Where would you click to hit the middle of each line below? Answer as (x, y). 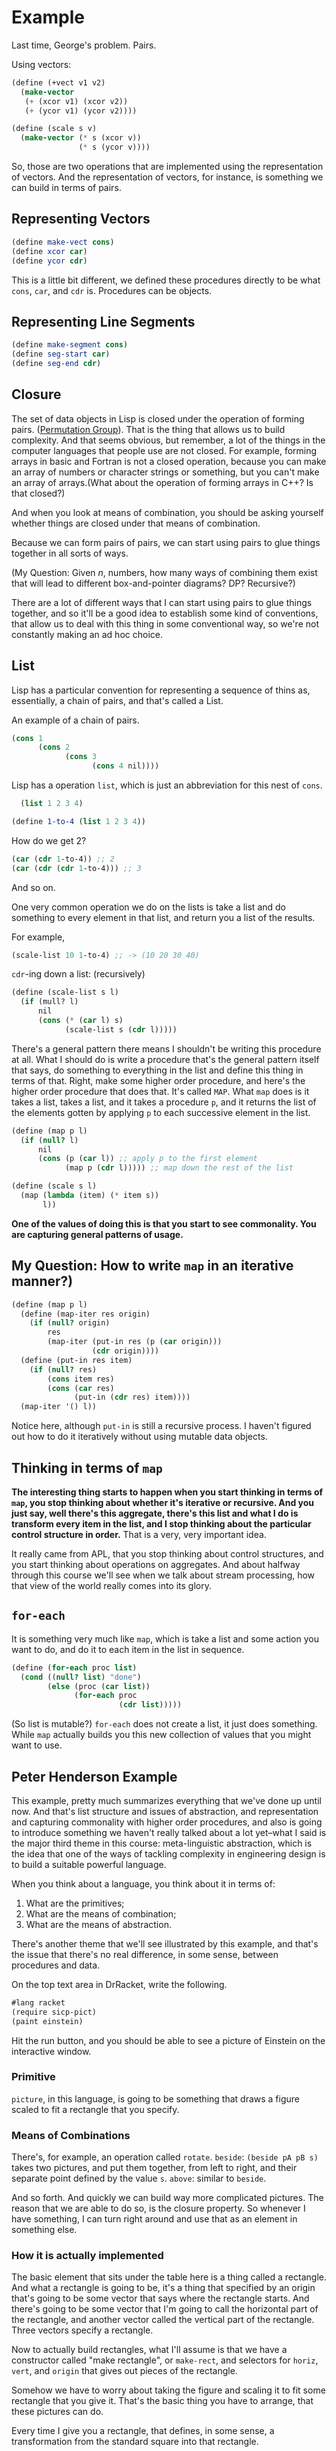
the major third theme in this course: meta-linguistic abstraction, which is (162, 1843)
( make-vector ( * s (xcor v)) (81, 138)
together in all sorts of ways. (70, 553)
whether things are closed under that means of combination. (136, 523)
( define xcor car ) (49, 251)
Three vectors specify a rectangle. (82, 2330)
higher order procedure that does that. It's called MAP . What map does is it (160, 1091)
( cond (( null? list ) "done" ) (81, 1677)
